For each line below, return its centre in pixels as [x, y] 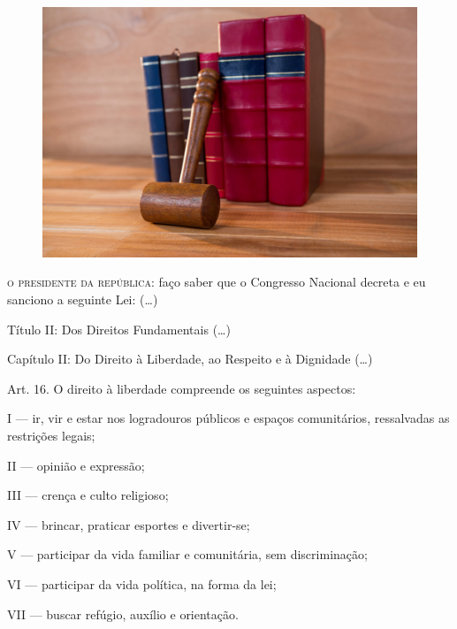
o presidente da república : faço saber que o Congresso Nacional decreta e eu [217, 282]
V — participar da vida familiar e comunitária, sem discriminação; [187, 554]
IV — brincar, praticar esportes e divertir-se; [129, 524]
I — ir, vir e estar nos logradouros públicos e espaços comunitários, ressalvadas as [228, 418]
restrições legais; [51, 435]
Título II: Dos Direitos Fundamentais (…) [119, 329]
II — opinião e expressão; [76, 465]
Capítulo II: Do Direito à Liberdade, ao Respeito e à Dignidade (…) [190, 359]
